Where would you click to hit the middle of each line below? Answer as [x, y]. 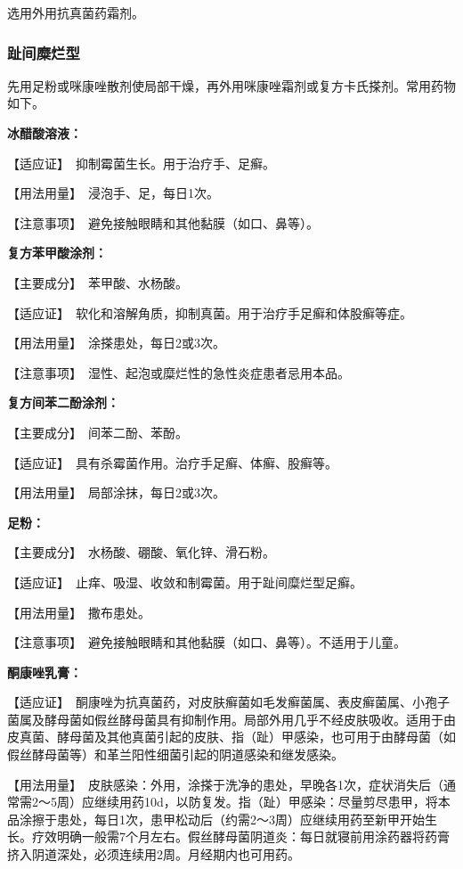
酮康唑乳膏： [45, 672]
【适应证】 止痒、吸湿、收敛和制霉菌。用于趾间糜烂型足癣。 [185, 582]
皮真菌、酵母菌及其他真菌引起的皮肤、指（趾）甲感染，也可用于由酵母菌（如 [231, 737]
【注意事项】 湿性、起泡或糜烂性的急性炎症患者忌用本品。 [179, 372]
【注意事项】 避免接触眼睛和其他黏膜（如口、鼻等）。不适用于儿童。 [207, 642]
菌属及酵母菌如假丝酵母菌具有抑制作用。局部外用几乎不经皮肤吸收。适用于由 [231, 719]
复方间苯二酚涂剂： [63, 402]
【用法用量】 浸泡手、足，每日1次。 [113, 193]
